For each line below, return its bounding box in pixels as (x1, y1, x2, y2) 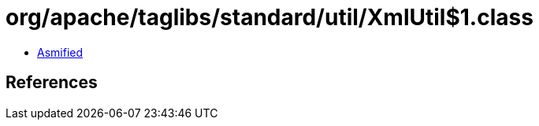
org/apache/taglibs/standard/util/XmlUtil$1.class (6, 4, 533, 31)
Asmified (37, 45, 84, 59)
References (6, 72, 98, 93)
